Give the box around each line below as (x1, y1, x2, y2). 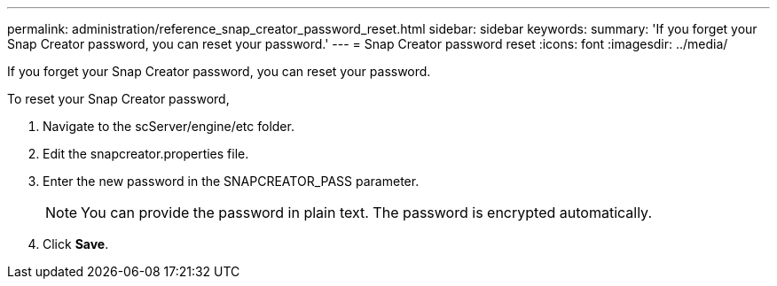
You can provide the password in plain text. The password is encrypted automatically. (81, 204, 653, 221)
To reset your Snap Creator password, (7, 91, 230, 106)
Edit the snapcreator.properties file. (43, 146, 249, 161)
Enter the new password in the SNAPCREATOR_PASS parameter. (43, 174, 420, 189)
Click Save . (43, 236, 109, 251)
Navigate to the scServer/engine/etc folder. (43, 119, 294, 134)
